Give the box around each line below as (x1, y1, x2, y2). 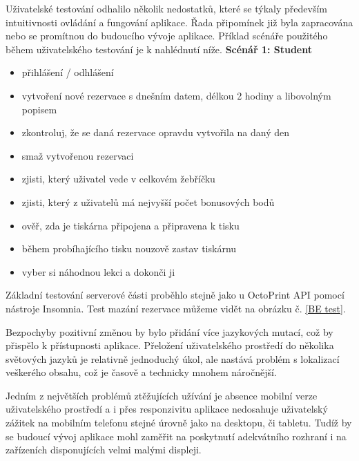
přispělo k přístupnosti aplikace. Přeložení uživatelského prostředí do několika (6, 338, 334, 352)
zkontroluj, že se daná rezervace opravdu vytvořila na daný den (21, 125, 290, 140)
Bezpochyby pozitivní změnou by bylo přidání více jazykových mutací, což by (6, 324, 333, 339)
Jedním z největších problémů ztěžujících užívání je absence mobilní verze (6, 388, 318, 402)
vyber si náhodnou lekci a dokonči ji (21, 264, 175, 279)
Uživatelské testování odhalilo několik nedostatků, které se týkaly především (6, 1, 327, 15)
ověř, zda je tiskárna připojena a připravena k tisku (21, 218, 240, 232)
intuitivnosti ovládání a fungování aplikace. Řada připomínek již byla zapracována (6, 15, 353, 29)
